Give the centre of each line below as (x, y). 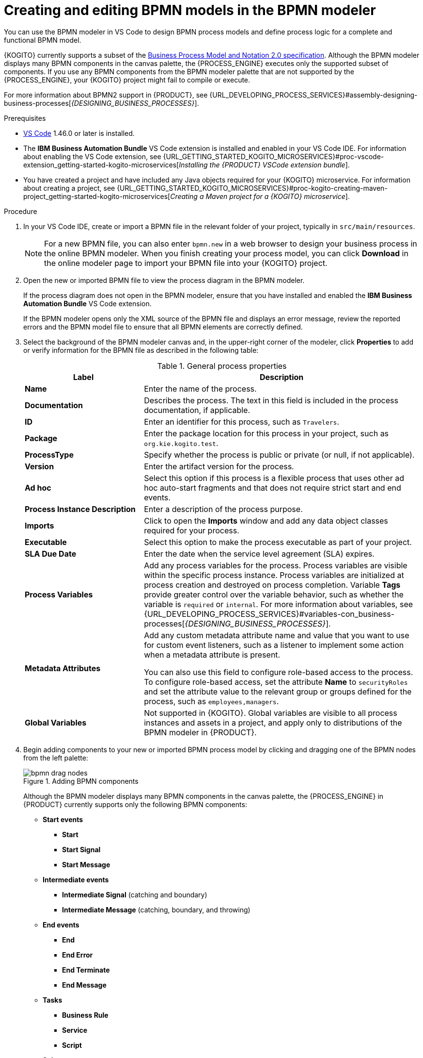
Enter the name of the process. (200, 388)
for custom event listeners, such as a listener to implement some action (274, 645)
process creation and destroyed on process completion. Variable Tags (272, 585)
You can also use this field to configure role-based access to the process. (279, 672)
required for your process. (192, 530)
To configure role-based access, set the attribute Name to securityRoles (276, 682)
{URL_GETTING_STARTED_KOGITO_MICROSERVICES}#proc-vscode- (274, 156)
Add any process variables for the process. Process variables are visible (276, 565)
